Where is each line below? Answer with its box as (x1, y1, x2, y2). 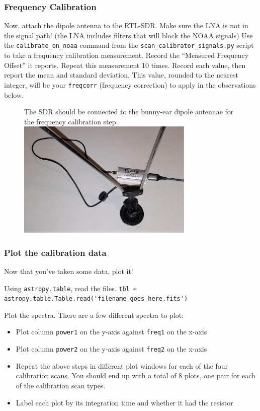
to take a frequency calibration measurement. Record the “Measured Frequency (4, 50, 249, 60)
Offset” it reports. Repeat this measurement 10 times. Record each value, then (4, 59, 246, 70)
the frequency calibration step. (24, 116, 118, 126)
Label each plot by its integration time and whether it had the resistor (16, 397, 233, 407)
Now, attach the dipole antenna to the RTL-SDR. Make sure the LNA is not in (4, 20, 248, 31)
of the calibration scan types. (16, 380, 106, 390)
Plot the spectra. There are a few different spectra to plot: (4, 309, 184, 320)
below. (4, 89, 24, 100)
